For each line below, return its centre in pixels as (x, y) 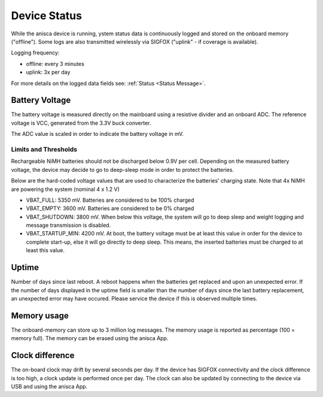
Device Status (46, 16)
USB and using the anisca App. (49, 386)
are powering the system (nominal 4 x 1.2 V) (65, 189)
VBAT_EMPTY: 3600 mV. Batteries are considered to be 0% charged (110, 208)
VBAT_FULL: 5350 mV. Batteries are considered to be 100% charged (110, 200)
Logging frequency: (35, 53)
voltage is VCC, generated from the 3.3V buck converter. (81, 123)
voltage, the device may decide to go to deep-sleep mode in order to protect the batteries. (123, 169)
